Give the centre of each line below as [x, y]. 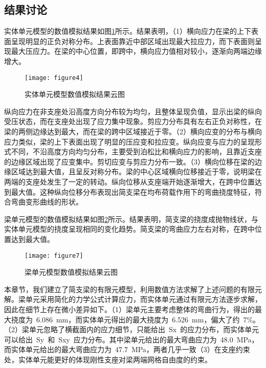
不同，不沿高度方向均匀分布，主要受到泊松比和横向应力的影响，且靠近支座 [136, 151]
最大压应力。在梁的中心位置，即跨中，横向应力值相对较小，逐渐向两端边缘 [136, 51]
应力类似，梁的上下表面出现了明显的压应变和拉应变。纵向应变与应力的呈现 [129, 141]
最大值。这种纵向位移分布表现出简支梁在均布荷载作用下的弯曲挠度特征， [133, 191]
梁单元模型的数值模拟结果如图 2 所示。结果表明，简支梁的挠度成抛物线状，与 [131, 219]
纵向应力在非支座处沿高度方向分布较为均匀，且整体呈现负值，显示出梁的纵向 [133, 111]
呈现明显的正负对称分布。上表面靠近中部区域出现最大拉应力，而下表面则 [133, 41]
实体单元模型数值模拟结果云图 [75, 94]
